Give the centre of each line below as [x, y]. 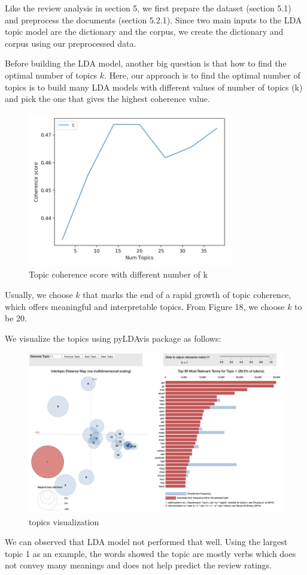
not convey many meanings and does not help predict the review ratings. [139, 565]
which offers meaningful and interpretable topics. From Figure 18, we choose [145, 306]
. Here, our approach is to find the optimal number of [202, 75]
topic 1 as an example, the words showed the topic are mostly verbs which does [151, 553]
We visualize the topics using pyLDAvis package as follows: [113, 338]
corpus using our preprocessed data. [71, 43]
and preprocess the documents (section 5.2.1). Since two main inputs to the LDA [153, 19]
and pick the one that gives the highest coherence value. [107, 99]
